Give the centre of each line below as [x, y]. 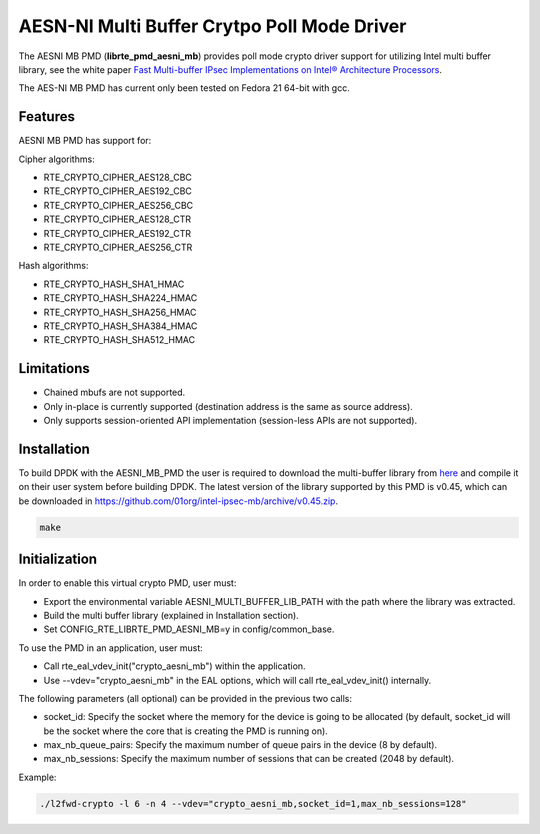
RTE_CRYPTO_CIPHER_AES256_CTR [118, 247]
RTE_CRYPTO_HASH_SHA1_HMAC [114, 284]
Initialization [58, 559]
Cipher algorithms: [56, 159]
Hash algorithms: [53, 266]
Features [46, 116]
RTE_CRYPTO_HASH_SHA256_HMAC [120, 312]
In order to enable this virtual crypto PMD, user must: [127, 583]
